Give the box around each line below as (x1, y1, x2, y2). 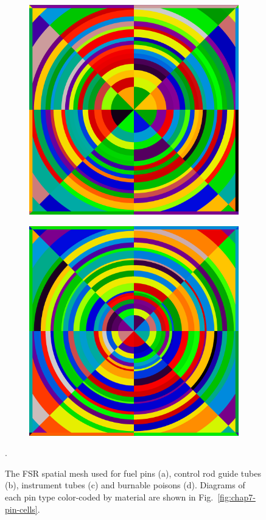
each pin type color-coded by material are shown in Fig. (5, 490, 214, 503)
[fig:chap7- (217, 490, 256, 503)
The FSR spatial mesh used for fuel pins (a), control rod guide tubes (5, 466, 261, 479)
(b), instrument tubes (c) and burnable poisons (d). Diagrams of (5, 479, 245, 491)
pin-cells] (5, 502, 38, 515)
